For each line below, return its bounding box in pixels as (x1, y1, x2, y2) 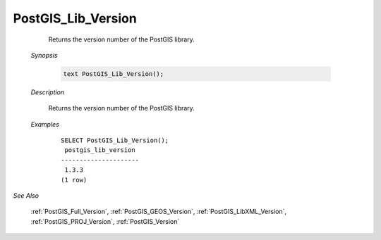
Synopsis (30, 51, 58, 59)
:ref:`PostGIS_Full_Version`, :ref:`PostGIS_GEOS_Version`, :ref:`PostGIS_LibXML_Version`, (30, 208, 287, 216)
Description (30, 88, 65, 96)
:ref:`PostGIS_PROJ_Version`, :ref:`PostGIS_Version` (30, 217, 180, 225)
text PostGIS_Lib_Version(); (63, 70, 164, 77)
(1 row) (61, 176, 87, 184)
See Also (13, 191, 39, 200)
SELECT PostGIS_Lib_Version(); (61, 137, 169, 144)
